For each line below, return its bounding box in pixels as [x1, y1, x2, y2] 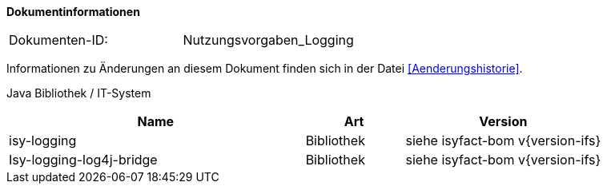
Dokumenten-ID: [9, 32, 108, 48]
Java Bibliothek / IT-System [6, 86, 151, 100]
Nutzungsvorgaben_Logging [183, 32, 354, 48]
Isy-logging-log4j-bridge [9, 152, 158, 168]
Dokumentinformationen [6, 5, 140, 18]
